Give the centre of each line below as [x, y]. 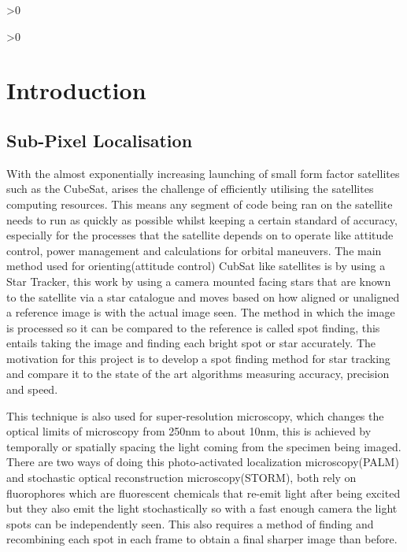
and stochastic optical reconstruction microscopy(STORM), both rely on [181, 478]
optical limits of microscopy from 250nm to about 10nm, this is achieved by [189, 431]
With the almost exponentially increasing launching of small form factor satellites [203, 173]
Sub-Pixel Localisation [100, 140]
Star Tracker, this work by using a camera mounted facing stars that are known [199, 281]
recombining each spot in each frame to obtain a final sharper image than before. [202, 539]
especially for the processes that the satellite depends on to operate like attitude [200, 235]
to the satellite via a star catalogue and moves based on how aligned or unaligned [203, 296]
